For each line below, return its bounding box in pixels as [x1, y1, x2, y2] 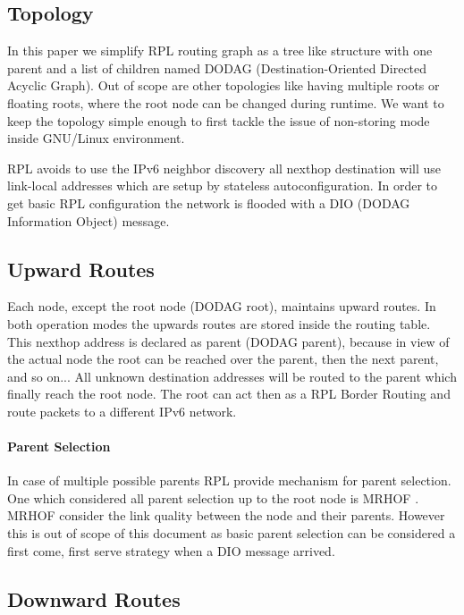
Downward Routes [7, 585, 181, 612]
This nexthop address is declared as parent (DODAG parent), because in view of [7, 332, 450, 350]
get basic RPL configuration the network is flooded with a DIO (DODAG [7, 193, 410, 212]
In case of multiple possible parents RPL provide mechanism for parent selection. [7, 471, 451, 490]
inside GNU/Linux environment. [7, 129, 185, 147]
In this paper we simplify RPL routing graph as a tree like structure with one [7, 41, 433, 60]
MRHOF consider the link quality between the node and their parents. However [7, 506, 445, 525]
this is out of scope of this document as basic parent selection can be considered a [7, 524, 456, 543]
